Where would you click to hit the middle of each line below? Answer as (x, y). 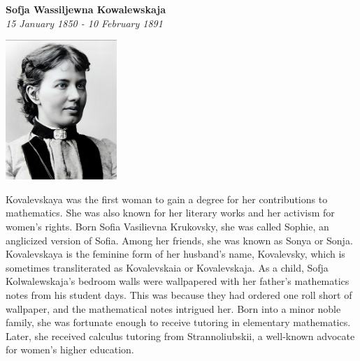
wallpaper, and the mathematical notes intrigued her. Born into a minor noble (173, 308)
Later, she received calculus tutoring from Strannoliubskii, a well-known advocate (180, 336)
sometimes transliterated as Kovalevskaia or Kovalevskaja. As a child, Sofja (167, 267)
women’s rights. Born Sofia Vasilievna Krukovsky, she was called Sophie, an (167, 226)
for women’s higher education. (70, 349)
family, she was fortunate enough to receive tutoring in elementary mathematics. (178, 322)
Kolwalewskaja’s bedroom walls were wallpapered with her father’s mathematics (178, 281)
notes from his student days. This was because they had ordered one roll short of (179, 294)
